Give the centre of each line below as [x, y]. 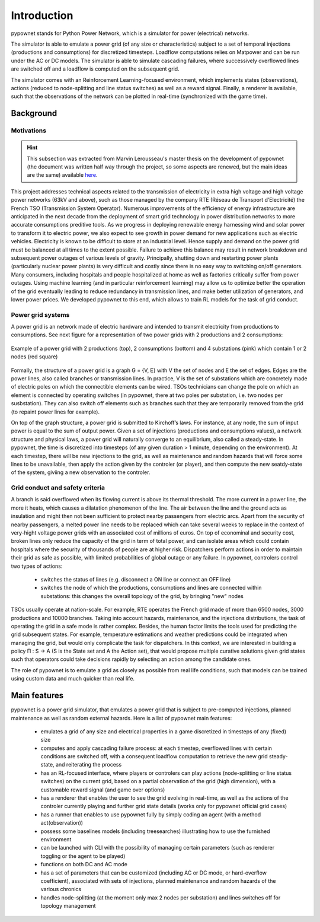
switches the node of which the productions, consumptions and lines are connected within [151, 588]
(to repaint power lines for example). [55, 412]
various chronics [61, 889]
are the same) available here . [62, 175]
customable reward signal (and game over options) [103, 790]
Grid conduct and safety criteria [58, 488]
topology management [68, 906]
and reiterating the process [89, 765]
